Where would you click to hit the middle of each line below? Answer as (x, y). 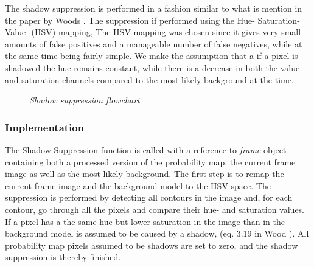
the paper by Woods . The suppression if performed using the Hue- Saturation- (152, 20)
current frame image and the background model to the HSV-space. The (138, 185)
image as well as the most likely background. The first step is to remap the (145, 174)
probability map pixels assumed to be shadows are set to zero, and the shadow (152, 245)
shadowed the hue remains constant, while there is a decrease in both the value (152, 67)
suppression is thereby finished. (63, 257)
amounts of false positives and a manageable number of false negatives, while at (154, 43)
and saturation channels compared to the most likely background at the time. (149, 79)
